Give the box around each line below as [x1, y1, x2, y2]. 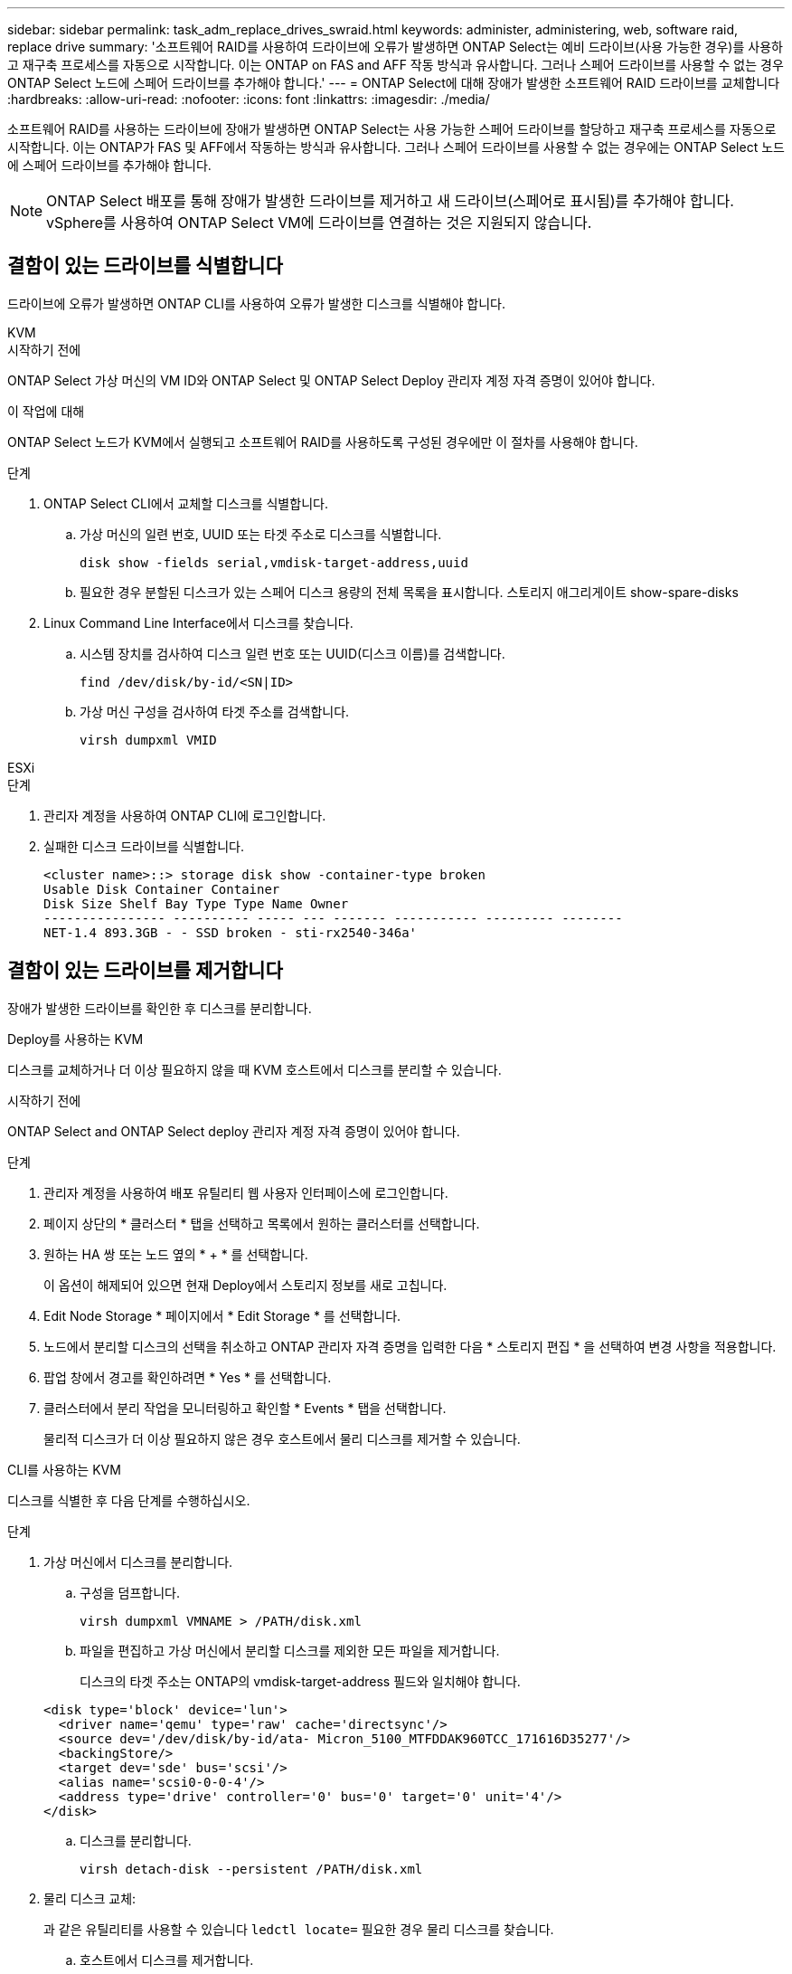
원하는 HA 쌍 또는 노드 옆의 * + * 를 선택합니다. [43, 1246, 308, 1262]
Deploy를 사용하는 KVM [7, 1030, 144, 1047]
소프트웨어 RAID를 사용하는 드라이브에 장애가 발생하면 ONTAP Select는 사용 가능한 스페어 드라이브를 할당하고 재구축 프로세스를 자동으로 [7, 121, 777, 137]
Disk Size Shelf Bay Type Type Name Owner [43, 896, 349, 911]
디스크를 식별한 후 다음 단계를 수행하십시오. [7, 1492, 250, 1508]
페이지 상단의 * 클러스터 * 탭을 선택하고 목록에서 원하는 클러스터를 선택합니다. [43, 1215, 480, 1231]
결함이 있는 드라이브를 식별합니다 [7, 254, 283, 278]
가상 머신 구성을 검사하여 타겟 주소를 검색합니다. [80, 703, 350, 719]
